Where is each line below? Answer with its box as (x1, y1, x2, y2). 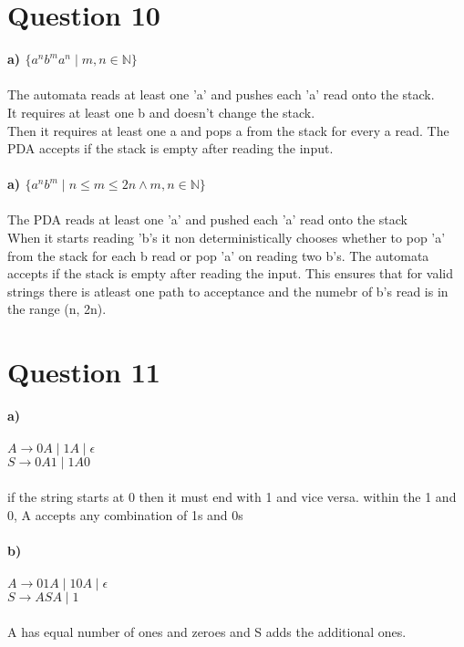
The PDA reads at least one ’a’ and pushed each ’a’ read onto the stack (7, 210, 408, 229)
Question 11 (7, 353, 160, 391)
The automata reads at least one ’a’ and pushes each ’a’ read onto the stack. (7, 85, 435, 104)
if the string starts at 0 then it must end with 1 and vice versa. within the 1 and (7, 486, 457, 506)
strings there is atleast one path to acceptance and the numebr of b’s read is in (7, 281, 449, 300)
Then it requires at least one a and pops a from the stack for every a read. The (7, 120, 449, 140)
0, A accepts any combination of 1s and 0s (7, 505, 243, 524)
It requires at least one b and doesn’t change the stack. (7, 102, 315, 121)
